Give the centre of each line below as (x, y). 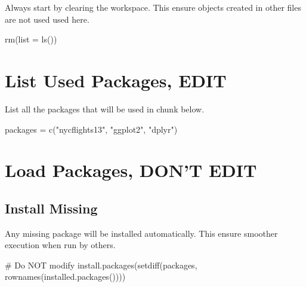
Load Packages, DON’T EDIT (131, 170)
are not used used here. (47, 19)
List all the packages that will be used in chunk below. (105, 109)
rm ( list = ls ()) (31, 39)
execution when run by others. (60, 245)
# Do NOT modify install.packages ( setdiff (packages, (101, 265)
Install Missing (51, 208)
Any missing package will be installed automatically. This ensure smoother (141, 233)
